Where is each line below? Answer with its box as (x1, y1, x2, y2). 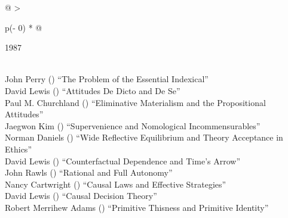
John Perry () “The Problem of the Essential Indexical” (5, 73, 209, 85)
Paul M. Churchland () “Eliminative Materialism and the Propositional (5, 96, 266, 108)
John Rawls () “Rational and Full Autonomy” (5, 166, 173, 179)
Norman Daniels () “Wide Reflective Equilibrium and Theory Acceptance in (5, 131, 283, 144)
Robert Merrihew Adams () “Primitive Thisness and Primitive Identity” (5, 201, 269, 213)
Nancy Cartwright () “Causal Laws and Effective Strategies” (5, 177, 226, 190)
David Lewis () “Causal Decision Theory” (5, 189, 157, 202)
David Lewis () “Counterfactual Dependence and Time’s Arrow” (5, 154, 241, 167)
